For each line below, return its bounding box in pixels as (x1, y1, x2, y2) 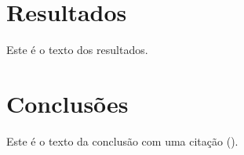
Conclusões (6, 87, 129, 119)
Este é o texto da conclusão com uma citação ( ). (6, 132, 239, 149)
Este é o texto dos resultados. (6, 41, 148, 58)
